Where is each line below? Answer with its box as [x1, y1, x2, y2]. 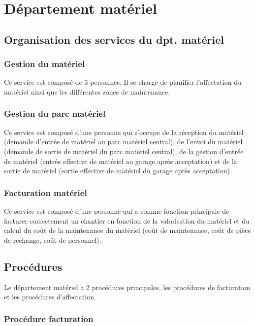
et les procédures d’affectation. [4, 292, 96, 302]
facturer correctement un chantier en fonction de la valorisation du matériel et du [4, 215, 250, 226]
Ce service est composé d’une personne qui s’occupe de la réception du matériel [4, 127, 244, 137]
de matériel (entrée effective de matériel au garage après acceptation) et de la [4, 156, 237, 166]
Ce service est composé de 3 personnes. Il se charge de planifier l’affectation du [4, 77, 242, 87]
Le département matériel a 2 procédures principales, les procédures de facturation [4, 282, 251, 292]
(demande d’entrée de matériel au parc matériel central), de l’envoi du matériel [4, 136, 243, 147]
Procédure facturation [4, 312, 94, 325]
